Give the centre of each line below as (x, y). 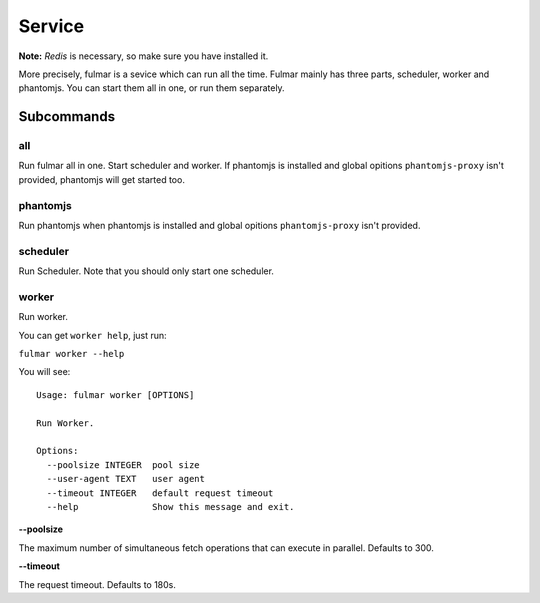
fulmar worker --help (71, 354)
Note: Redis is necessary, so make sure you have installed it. (143, 56)
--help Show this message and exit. (170, 506)
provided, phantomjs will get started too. (101, 179)
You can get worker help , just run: (92, 335)
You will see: (44, 372)
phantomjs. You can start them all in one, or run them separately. (151, 88)
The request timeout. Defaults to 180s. (97, 584)
